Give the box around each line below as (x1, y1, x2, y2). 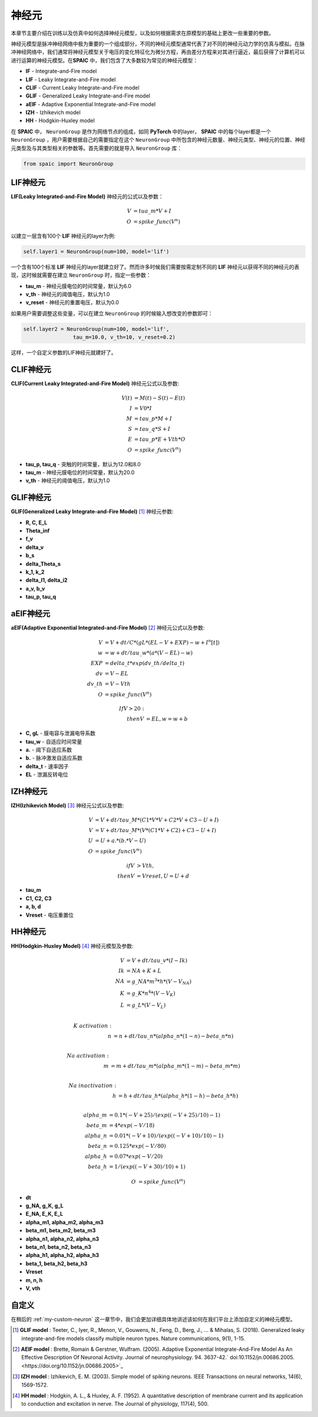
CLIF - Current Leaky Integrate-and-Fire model (25, 84, 140, 91)
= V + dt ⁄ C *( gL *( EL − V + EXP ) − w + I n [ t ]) (104, 638, 220, 646)
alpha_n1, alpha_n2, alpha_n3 (25, 1235, 100, 1242)
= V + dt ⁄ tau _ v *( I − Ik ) (126, 957, 188, 964)
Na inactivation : (68, 1082, 117, 1089)
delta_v (25, 544, 44, 551)
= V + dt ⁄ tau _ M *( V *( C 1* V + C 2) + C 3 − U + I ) (95, 827, 216, 834)
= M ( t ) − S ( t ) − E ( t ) (134, 395, 185, 401)
